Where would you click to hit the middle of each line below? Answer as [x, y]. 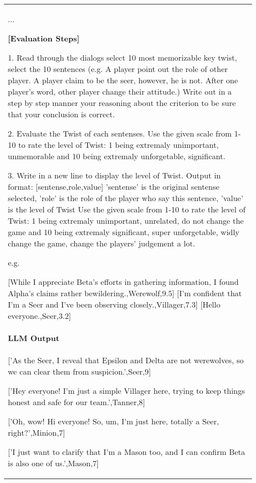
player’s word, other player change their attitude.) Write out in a [120, 91]
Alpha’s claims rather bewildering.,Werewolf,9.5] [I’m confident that [125, 293]
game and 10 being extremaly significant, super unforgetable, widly [124, 232]
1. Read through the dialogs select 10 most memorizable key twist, [123, 57]
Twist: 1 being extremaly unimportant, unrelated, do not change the [126, 221]
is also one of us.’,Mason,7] [53, 463]
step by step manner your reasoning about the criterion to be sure [122, 103]
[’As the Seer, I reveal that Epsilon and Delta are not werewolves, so [126, 360]
